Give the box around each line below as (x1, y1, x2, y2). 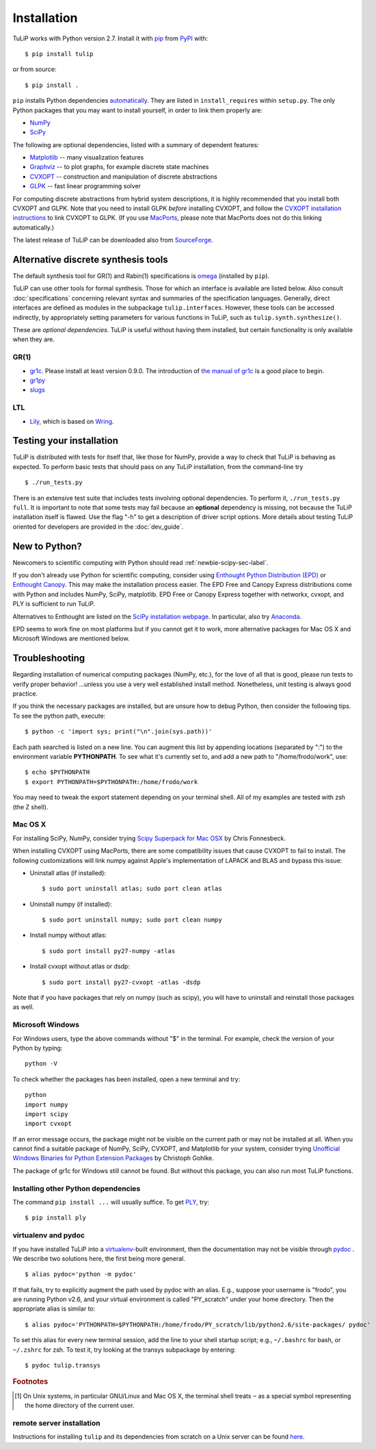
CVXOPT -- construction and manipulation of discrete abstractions (29, 172, 218, 181)
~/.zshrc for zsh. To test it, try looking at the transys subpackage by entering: (12, 1346, 236, 1354)
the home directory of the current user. (25, 1401, 135, 1410)
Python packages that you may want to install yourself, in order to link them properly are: (12, 106, 263, 114)
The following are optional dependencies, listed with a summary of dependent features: (12, 140, 259, 149)
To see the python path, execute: (12, 711, 106, 720)
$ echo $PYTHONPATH (25, 768, 90, 777)
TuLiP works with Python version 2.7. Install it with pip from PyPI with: (12, 34, 209, 42)
